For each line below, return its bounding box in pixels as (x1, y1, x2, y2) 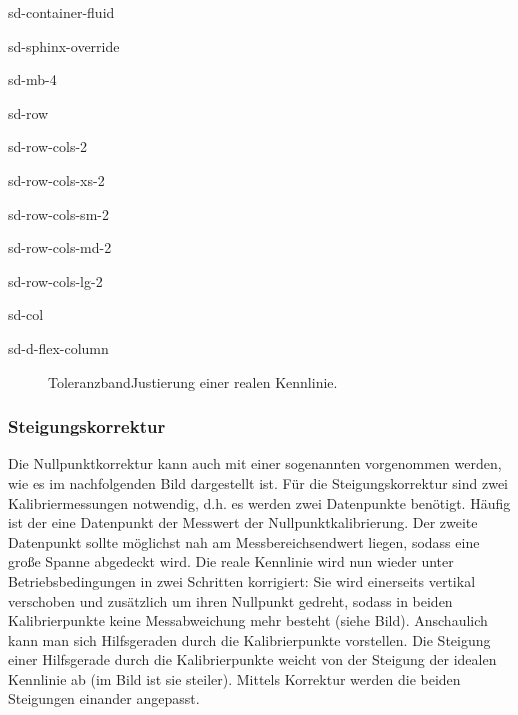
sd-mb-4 (8, 69, 57, 90)
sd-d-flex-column (8, 337, 109, 358)
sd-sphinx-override (8, 35, 120, 56)
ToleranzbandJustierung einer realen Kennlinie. (48, 371, 338, 392)
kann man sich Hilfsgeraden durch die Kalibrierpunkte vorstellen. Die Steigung (8, 629, 491, 650)
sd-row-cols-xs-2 (8, 169, 105, 190)
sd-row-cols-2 (8, 136, 88, 157)
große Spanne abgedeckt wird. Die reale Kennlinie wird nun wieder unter (8, 551, 454, 572)
